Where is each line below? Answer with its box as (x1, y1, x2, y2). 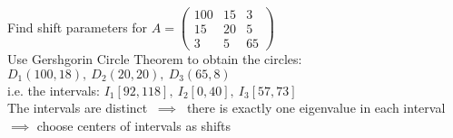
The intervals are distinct (7, 98, 148, 117)
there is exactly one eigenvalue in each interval (186, 98, 446, 117)
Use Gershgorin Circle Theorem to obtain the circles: (7, 50, 302, 69)
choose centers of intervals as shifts (36, 115, 231, 134)
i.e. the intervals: (7, 80, 101, 99)
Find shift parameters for (7, 17, 148, 36)
